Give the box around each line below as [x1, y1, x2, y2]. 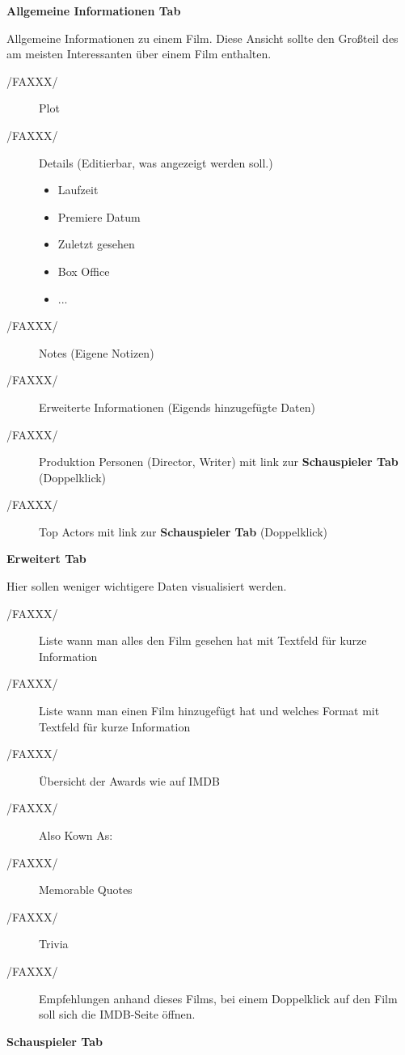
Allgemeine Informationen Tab [6, 2, 181, 19]
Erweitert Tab [6, 550, 86, 567]
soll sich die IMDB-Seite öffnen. [39, 1006, 196, 1023]
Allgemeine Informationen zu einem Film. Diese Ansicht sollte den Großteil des [6, 29, 399, 46]
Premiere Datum [57, 208, 141, 225]
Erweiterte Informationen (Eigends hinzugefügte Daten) [39, 398, 315, 415]
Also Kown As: [39, 827, 113, 843]
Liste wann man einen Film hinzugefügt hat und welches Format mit [39, 702, 380, 719]
